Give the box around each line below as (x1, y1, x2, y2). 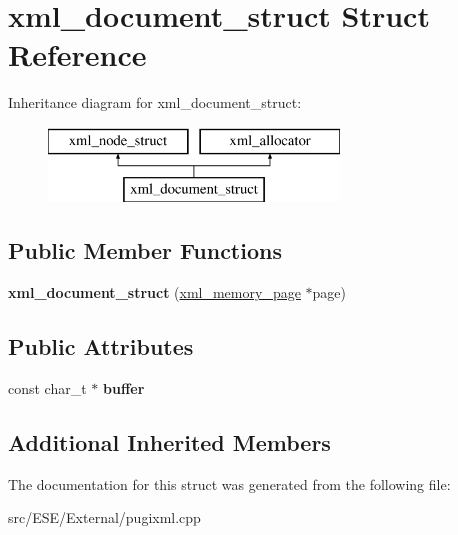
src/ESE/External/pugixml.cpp (8, 507, 201, 528)
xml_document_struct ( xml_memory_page (8, 282, 301, 303)
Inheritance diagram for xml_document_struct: (8, 92, 302, 113)
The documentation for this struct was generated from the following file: (8, 473, 451, 494)
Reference (8, 34, 147, 75)
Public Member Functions (8, 235, 282, 266)
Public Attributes (8, 331, 194, 362)
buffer (103, 378, 145, 399)
